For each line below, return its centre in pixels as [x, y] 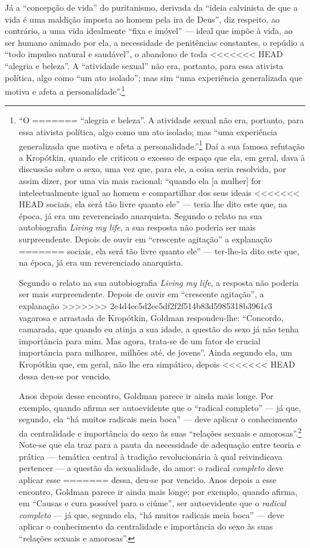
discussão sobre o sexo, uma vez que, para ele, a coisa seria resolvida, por [152, 169]
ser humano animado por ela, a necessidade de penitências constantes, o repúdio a [155, 42]
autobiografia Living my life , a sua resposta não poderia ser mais [137, 227]
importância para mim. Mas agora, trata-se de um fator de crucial [140, 340]
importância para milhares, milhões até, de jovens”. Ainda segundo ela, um [155, 352]
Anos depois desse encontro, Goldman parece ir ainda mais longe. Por [146, 396]
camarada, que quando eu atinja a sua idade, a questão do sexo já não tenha [159, 329]
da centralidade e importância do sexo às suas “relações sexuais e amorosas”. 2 [160, 432]
